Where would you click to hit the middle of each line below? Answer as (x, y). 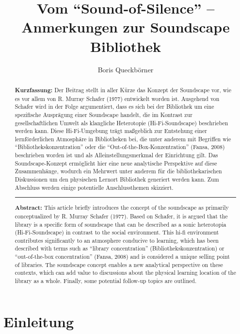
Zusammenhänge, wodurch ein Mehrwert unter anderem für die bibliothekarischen (118, 171)
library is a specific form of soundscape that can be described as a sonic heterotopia (120, 224)
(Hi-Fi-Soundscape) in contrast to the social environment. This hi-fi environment (117, 232)
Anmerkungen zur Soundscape (126, 27)
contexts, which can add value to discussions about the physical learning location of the (125, 273)
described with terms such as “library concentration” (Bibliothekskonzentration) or (120, 248)
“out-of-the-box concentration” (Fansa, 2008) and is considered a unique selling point (122, 257)
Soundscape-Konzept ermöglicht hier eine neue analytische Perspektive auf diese (116, 163)
